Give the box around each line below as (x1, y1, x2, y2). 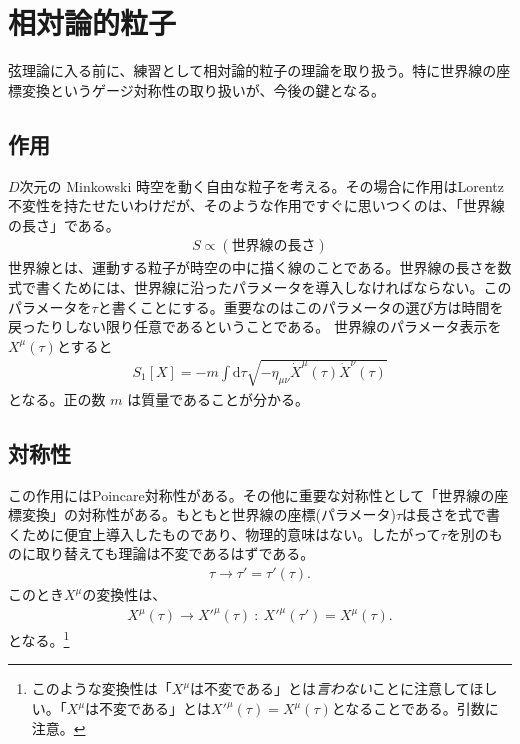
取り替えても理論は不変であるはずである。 (35, 543, 315, 564)
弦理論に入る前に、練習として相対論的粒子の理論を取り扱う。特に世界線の (8, 60, 497, 81)
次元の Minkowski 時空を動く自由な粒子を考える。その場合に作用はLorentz (19, 175, 505, 196)
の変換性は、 (82, 584, 167, 605)
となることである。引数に (331, 698, 499, 719)
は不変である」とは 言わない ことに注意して (190, 678, 470, 699)
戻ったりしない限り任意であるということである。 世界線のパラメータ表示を (8, 316, 502, 337)
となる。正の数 (8, 388, 106, 409)
